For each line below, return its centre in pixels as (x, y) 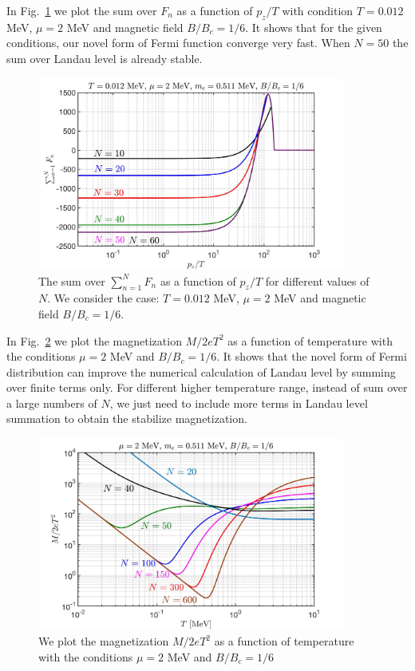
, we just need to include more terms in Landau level (239, 403)
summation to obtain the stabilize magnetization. (127, 418)
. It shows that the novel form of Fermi (312, 356)
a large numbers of (52, 403)
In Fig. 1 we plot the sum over (82, 10)
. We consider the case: (103, 298)
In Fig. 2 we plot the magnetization (94, 340)
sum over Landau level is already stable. (105, 58)
